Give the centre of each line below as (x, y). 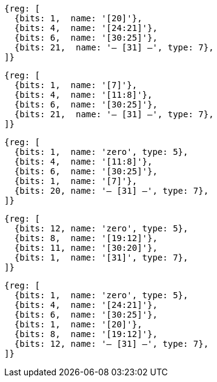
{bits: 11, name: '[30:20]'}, (86, 248)
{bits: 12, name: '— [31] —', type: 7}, (112, 344)
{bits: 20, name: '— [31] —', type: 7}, (112, 191)
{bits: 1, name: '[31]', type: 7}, (101, 258)
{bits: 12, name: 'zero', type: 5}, (101, 228)
